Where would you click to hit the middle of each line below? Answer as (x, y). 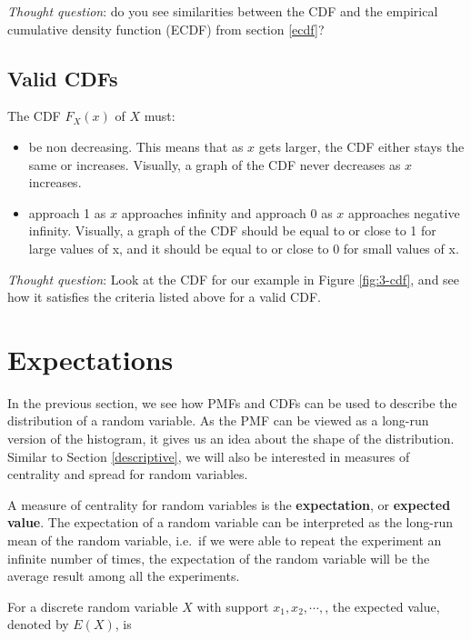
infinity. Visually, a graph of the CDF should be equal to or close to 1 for (232, 230)
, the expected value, (382, 606)
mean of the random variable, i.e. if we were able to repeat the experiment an (225, 540)
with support (233, 606)
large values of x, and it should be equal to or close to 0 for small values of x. (244, 248)
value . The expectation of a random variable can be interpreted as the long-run (230, 522)
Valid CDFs (63, 78)
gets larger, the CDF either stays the (361, 146)
